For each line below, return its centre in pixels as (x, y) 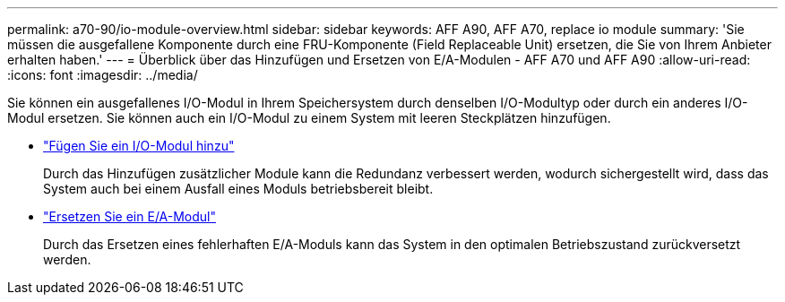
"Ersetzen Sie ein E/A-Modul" (130, 216)
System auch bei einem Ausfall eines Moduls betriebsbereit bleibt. (238, 189)
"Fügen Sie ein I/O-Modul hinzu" (139, 146)
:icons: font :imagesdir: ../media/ (103, 75)
